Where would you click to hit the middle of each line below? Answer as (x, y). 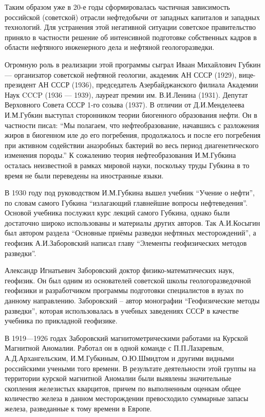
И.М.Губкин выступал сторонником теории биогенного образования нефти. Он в (131, 114)
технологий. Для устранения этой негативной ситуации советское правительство (130, 27)
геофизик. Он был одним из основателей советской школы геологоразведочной (128, 280)
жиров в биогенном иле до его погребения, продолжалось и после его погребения (133, 135)
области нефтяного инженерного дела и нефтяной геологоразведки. (110, 47)
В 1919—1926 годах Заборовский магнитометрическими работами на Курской (126, 338)
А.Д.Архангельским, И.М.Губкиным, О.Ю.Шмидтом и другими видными (119, 358)
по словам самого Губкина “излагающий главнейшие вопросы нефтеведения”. (126, 202)
